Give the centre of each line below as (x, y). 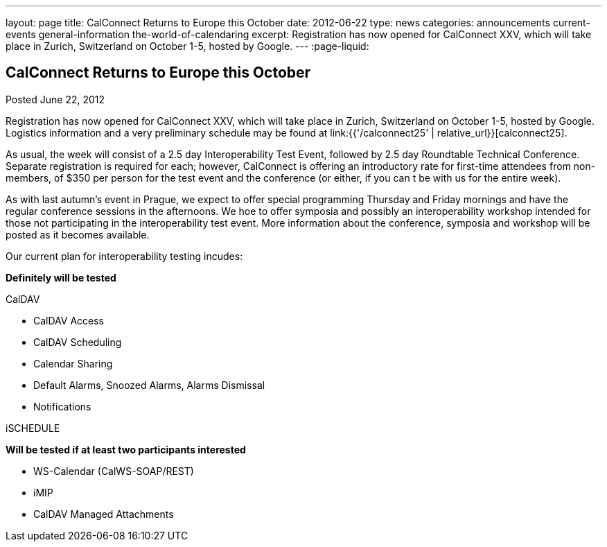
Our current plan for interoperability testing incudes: (124, 256)
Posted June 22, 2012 (55, 99)
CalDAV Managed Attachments (104, 514)
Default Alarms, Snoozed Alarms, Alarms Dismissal (149, 385)
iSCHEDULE (33, 428)
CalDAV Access (69, 320)
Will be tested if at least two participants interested (126, 449)
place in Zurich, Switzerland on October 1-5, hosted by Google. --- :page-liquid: (187, 46)
